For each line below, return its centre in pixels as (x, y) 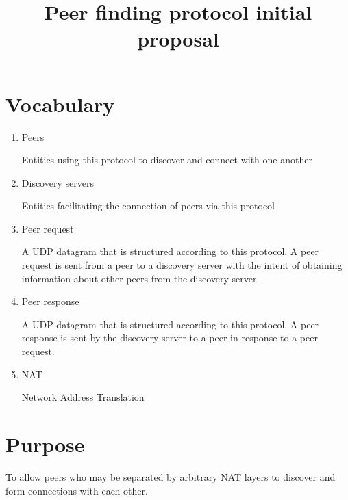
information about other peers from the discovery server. (140, 278)
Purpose (45, 444)
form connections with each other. (77, 490)
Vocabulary (60, 104)
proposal (178, 39)
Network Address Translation (83, 397)
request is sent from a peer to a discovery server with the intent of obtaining (182, 265)
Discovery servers (58, 182)
